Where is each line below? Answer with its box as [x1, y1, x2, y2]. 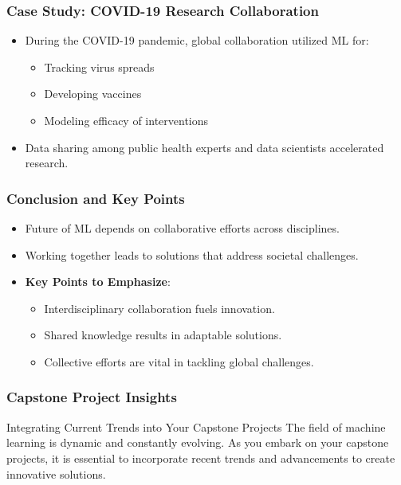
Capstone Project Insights [6, 387, 177, 407]
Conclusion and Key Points [6, 188, 185, 208]
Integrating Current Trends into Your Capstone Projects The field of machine [6, 418, 386, 435]
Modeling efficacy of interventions [44, 112, 209, 128]
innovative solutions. [6, 465, 106, 482]
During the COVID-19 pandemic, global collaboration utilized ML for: [25, 32, 369, 49]
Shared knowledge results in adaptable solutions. [44, 327, 282, 343]
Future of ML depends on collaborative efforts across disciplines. [25, 220, 340, 236]
